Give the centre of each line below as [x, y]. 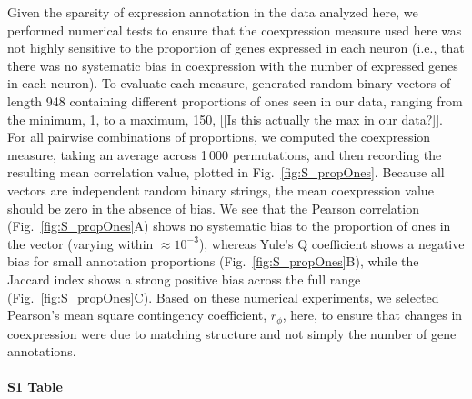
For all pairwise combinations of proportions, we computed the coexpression [219, 137]
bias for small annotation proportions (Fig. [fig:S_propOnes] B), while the [213, 261]
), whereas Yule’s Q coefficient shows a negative [331, 243]
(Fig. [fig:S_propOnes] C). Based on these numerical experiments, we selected [223, 297]
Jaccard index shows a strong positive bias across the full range [184, 279]
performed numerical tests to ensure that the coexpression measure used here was [235, 30]
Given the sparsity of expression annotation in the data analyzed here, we [213, 12]
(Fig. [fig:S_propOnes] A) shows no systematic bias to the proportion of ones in [229, 226]
